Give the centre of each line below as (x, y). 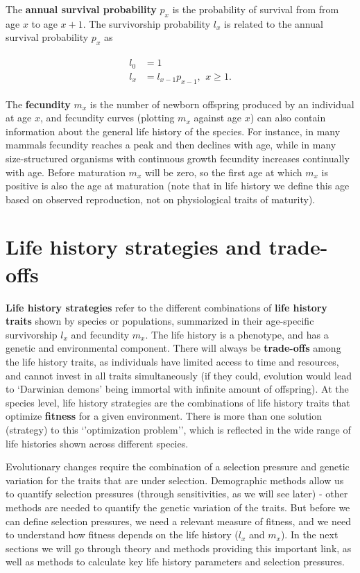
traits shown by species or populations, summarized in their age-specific (160, 321)
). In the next (309, 534)
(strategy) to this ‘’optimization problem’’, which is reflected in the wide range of (178, 429)
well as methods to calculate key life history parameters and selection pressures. (175, 562)
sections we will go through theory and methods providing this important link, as (179, 548)
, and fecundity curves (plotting (108, 118)
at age (19, 118)
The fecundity (38, 104)
